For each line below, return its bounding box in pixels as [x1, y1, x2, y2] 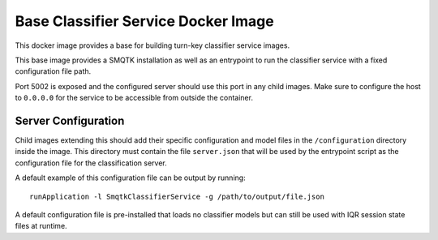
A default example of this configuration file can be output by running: [15, 173, 247, 182]
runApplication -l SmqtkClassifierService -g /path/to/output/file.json [29, 191, 324, 201]
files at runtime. [15, 221, 68, 231]
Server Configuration [15, 114, 125, 127]
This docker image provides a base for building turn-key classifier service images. [15, 41, 290, 50]
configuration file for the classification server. [15, 158, 167, 168]
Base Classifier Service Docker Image [15, 12, 275, 30]
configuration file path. [15, 66, 92, 76]
